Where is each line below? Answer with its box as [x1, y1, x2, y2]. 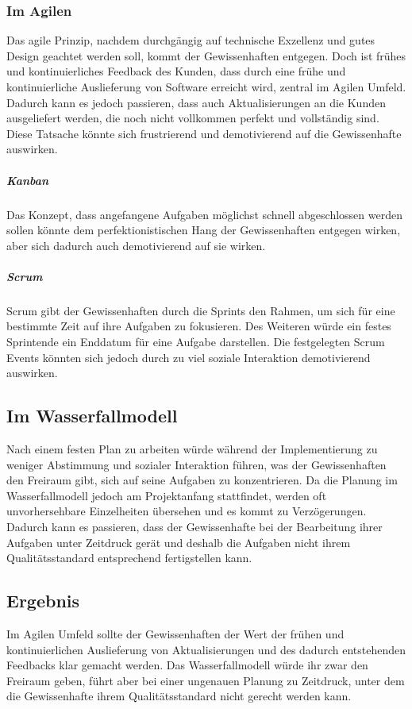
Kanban [6, 171, 49, 188]
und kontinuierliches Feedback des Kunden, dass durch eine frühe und [6, 63, 346, 79]
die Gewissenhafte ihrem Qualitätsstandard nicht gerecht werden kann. [6, 688, 352, 704]
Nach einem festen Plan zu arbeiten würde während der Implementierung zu [6, 441, 378, 457]
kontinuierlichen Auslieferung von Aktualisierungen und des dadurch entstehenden [6, 641, 406, 657]
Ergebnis [6, 588, 80, 613]
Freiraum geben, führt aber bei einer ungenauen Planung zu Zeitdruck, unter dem [6, 672, 405, 688]
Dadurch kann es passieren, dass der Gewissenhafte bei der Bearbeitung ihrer [6, 518, 383, 535]
